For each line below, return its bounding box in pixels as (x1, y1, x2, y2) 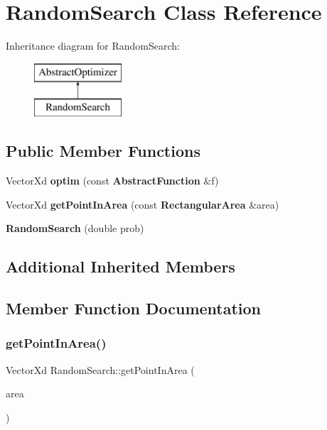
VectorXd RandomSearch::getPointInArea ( (6, 362, 195, 377)
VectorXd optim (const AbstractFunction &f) (6, 173, 219, 188)
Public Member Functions (6, 140, 200, 162)
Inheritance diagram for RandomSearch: (6, 38, 180, 53)
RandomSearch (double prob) (6, 221, 144, 236)
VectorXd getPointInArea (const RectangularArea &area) (6, 197, 279, 211)
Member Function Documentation (6, 297, 262, 319)
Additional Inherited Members (6, 255, 235, 277)
